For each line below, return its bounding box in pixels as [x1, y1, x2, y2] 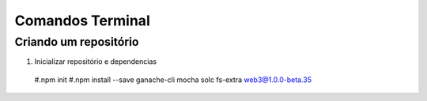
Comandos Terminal [14, 12, 150, 29]
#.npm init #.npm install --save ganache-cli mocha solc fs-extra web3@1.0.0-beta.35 [34, 75, 312, 84]
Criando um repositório [14, 35, 139, 49]
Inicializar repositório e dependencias [34, 57, 157, 66]
